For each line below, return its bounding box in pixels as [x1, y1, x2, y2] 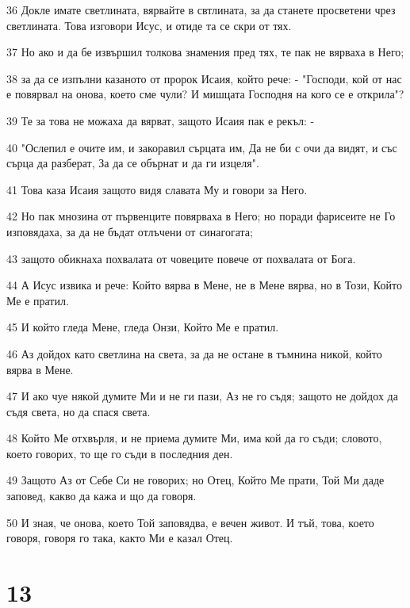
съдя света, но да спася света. [6, 403, 151, 419]
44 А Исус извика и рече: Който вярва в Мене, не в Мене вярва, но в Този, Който [6, 277, 402, 293]
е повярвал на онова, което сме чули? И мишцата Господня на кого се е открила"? [6, 86, 404, 102]
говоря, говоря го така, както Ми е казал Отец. [6, 530, 233, 546]
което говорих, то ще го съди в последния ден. [6, 445, 233, 461]
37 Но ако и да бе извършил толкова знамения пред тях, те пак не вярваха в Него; [6, 44, 404, 60]
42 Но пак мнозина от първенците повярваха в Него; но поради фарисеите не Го [6, 208, 396, 224]
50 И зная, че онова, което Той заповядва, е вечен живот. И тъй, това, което [6, 514, 374, 530]
